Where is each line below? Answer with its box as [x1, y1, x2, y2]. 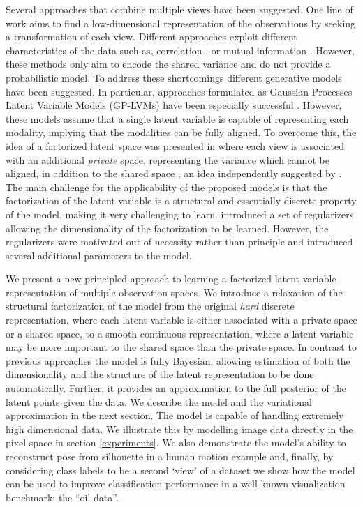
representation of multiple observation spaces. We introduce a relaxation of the [6, 285, 343, 299]
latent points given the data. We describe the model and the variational [6, 394, 312, 409]
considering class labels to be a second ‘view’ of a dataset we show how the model [6, 462, 355, 477]
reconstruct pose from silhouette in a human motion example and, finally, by [6, 449, 334, 463]
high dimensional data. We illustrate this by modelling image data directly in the [6, 421, 353, 436]
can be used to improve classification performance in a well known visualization [6, 476, 346, 491]
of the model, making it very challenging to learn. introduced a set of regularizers [6, 206, 354, 221]
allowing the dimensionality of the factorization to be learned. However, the [6, 220, 329, 235]
